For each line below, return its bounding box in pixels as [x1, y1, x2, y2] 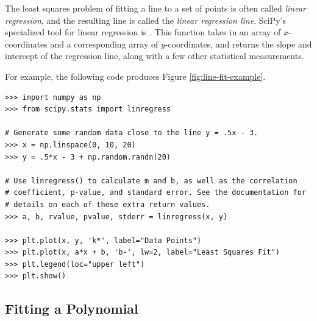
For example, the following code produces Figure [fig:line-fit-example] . [5, 69, 266, 82]
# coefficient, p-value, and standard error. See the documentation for [5, 188, 306, 197]
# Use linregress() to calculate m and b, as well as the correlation [5, 176, 297, 185]
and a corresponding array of [50, 37, 158, 50]
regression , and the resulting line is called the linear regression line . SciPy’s [5, 13, 286, 26]
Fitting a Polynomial [5, 299, 138, 318]
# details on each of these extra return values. [5, 200, 210, 209]
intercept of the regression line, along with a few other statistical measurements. [5, 49, 304, 62]
